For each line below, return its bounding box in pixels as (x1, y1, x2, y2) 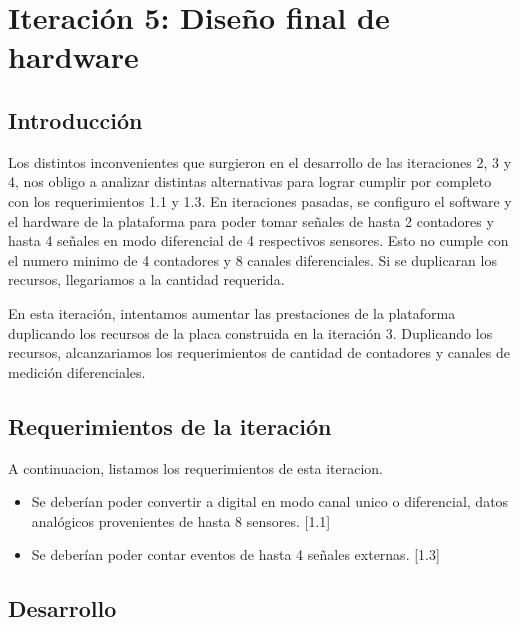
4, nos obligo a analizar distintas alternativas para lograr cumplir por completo (8, 171, 492, 192)
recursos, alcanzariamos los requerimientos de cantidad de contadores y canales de (8, 342, 510, 363)
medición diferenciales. (8, 361, 146, 382)
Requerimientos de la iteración (8, 410, 332, 441)
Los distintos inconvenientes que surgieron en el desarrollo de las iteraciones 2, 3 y (8, 151, 512, 172)
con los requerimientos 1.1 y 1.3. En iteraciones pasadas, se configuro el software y (8, 190, 512, 211)
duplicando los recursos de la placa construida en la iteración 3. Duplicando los (8, 322, 493, 343)
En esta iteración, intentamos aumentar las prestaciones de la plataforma (8, 302, 456, 323)
